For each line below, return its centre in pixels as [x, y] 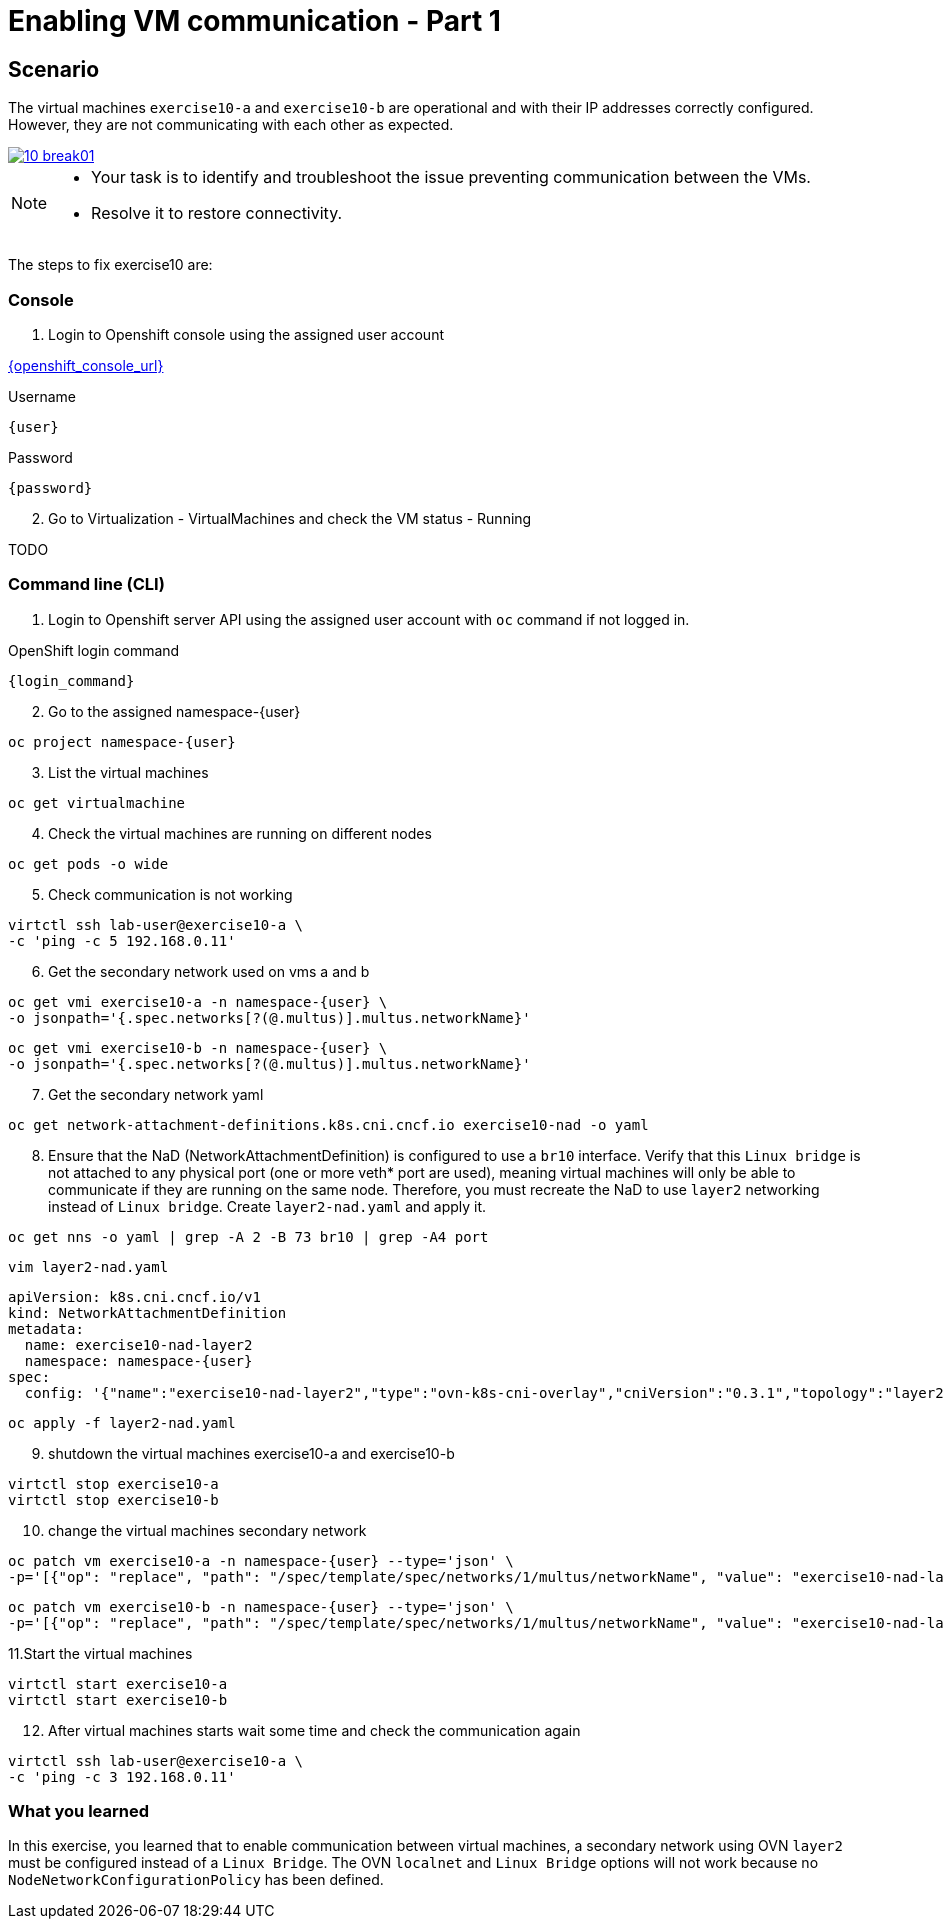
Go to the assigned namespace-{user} [174, 711]
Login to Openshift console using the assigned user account [246, 334]
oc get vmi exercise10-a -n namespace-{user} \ [198, 1001]
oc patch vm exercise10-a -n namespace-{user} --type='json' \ [261, 1560]
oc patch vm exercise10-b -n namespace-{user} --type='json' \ [261, 1606]
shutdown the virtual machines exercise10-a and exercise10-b [251, 1453]
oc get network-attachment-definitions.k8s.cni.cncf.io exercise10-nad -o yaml [328, 1124]
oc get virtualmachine [97, 802]
